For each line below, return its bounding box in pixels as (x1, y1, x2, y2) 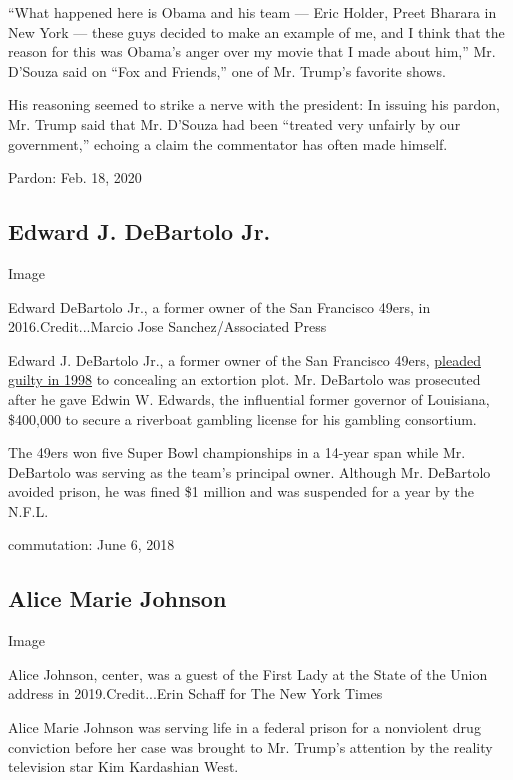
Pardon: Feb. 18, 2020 (8, 167, 142, 188)
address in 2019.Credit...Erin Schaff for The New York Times (8, 683, 383, 704)
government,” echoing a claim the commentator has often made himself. (8, 133, 448, 154)
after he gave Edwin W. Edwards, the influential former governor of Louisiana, (8, 388, 490, 409)
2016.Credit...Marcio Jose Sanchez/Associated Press (8, 316, 327, 337)
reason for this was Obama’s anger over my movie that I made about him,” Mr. (8, 41, 496, 62)
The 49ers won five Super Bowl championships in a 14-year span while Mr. (8, 442, 466, 463)
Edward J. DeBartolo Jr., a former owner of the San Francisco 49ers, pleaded (8, 349, 481, 370)
